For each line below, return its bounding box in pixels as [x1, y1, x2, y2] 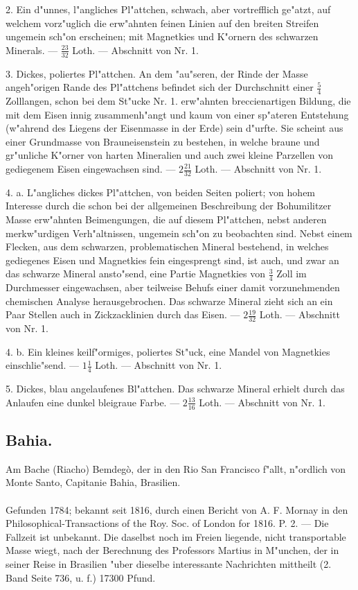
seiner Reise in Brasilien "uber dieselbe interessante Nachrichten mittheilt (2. [6, 557, 332, 571]
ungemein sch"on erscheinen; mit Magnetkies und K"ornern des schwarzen [6, 29, 319, 44]
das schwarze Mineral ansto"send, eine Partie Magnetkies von [6, 266, 265, 281]
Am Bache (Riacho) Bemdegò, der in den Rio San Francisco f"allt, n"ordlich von [6, 461, 346, 476]
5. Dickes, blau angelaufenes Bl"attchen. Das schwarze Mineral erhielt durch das [6, 381, 345, 396]
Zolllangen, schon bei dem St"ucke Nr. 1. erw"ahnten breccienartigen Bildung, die [6, 94, 351, 108]
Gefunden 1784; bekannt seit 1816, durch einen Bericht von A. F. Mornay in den [6, 502, 348, 517]
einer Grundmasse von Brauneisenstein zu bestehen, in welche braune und [6, 134, 320, 148]
